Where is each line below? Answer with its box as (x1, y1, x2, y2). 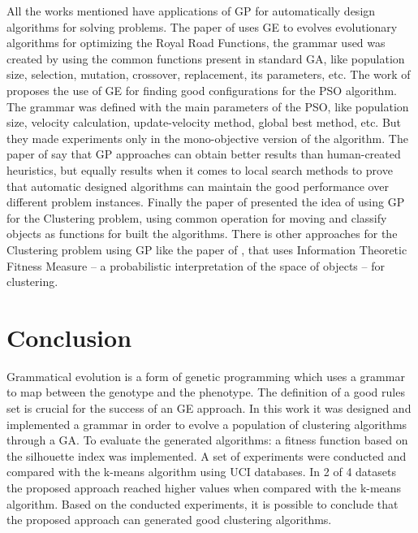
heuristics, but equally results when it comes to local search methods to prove (6, 161, 393, 178)
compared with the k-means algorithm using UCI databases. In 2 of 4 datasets (6, 463, 397, 480)
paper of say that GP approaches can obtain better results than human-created (6, 145, 401, 162)
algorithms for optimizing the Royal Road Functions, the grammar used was (6, 34, 386, 51)
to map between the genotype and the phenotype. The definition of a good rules (6, 383, 405, 401)
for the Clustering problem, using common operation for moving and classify (6, 209, 387, 226)
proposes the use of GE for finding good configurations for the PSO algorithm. (6, 81, 397, 98)
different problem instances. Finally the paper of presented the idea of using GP (6, 193, 405, 210)
